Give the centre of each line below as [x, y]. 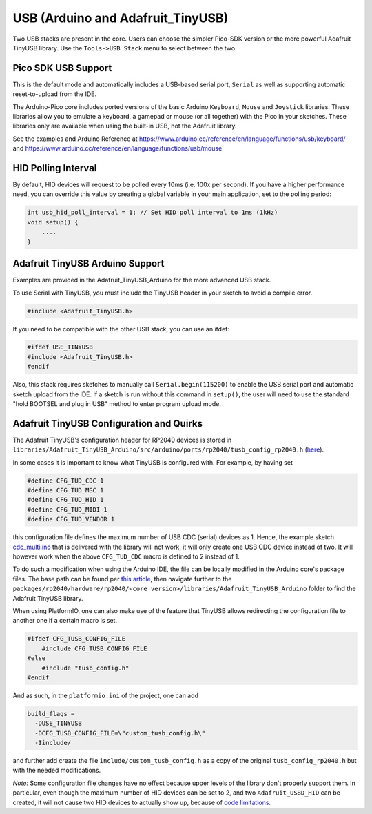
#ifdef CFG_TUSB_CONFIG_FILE [76, 639]
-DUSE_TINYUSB [59, 724]
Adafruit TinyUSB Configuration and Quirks [108, 424]
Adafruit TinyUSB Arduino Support [89, 263]
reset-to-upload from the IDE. [55, 94]
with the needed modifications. [57, 771]
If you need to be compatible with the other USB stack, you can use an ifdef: [121, 329]
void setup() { [53, 222]
